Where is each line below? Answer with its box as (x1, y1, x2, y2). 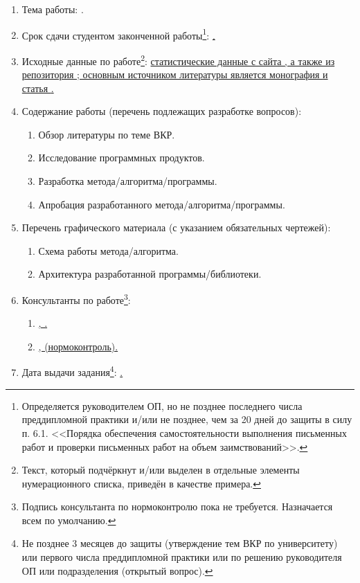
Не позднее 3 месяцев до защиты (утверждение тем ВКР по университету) (21, 536, 338, 550)
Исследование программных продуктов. (38, 150, 205, 165)
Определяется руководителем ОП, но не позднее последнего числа (21, 398, 303, 413)
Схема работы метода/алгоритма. (38, 243, 179, 258)
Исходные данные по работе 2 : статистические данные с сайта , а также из (21, 51, 335, 68)
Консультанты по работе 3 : (21, 291, 131, 307)
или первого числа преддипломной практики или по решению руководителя (21, 550, 342, 564)
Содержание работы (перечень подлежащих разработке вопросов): (21, 104, 302, 118)
